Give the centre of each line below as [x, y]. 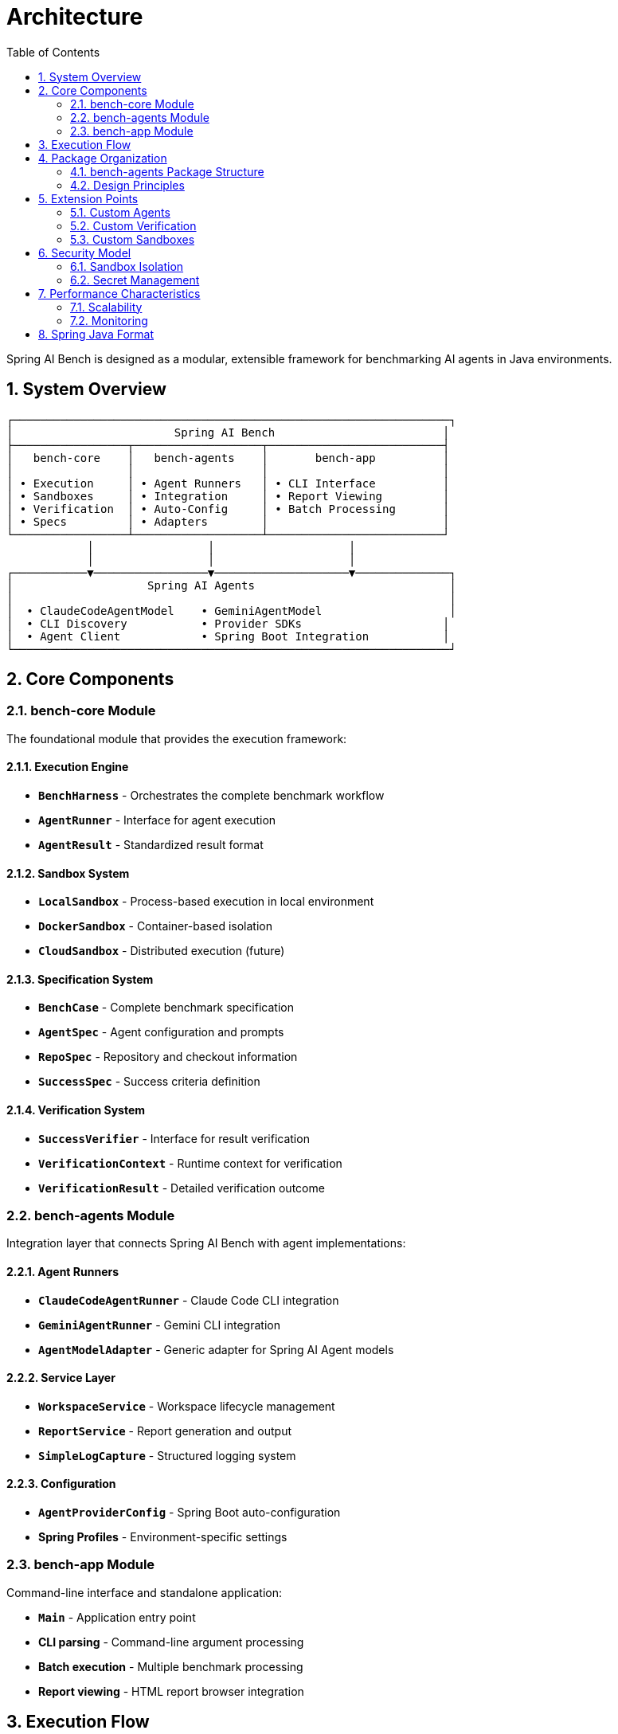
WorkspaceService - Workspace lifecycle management [187, 1406]
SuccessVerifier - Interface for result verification [174, 1138]
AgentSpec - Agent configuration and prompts [161, 1032]
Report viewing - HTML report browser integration [171, 1691]
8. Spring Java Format [96, 334]
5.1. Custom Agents [120, 212]
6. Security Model [85, 252]
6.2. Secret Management [135, 280]
